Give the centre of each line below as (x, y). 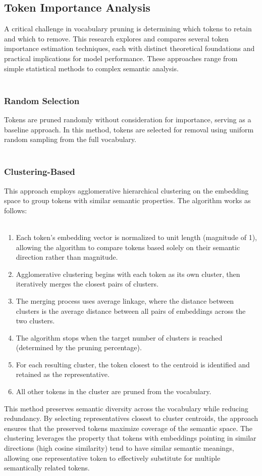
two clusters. (35, 321)
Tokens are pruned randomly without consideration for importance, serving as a (128, 119)
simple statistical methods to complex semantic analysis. (91, 68)
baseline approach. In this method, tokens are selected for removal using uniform (129, 129)
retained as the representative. (63, 374)
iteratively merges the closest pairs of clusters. (87, 284)
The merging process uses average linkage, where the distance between (125, 300)
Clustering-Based (40, 172)
